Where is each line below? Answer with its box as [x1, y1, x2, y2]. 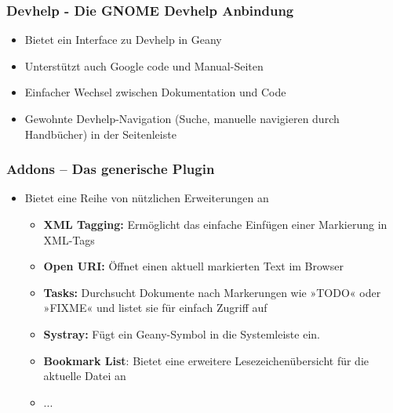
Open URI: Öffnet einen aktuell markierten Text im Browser [43, 258, 344, 274]
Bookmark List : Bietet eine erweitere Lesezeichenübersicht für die [43, 352, 369, 368]
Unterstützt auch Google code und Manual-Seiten [24, 57, 264, 74]
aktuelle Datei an [43, 368, 126, 384]
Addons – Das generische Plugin [6, 159, 215, 179]
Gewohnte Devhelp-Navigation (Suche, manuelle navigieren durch [24, 110, 340, 126]
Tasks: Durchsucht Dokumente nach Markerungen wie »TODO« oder [43, 284, 381, 300]
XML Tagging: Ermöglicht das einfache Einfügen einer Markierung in [43, 216, 388, 232]
